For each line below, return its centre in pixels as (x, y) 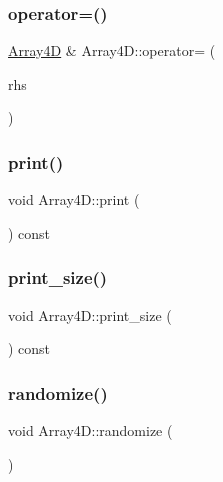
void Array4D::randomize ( (90, 430)
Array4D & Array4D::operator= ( (112, 50)
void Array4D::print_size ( (90, 314)
